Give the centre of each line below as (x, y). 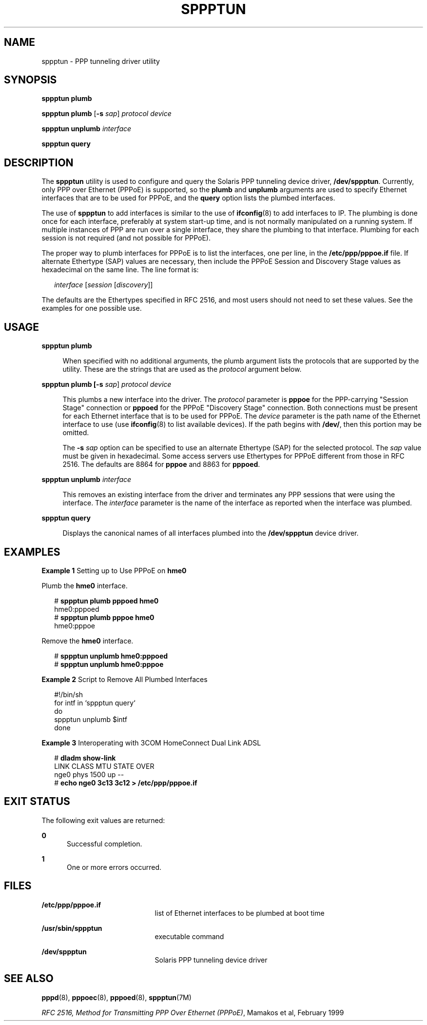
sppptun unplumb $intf (91, 719)
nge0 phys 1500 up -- (89, 774)
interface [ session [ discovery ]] (104, 285)
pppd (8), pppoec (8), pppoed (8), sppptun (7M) (116, 997)
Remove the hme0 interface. (87, 641)
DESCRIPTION (39, 162)
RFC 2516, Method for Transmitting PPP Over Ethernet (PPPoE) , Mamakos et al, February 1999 (193, 1012)
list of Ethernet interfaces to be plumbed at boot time (240, 913)
